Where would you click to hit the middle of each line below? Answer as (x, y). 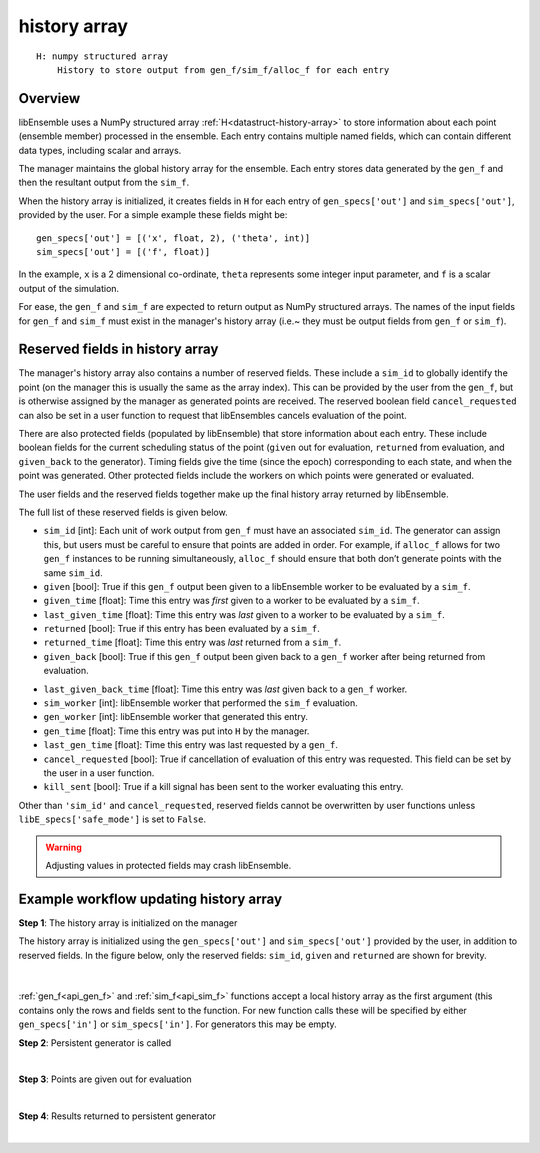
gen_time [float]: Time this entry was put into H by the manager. (176, 731)
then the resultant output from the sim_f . (104, 182)
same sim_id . (73, 572)
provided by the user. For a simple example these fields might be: (153, 215)
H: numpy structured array (102, 56)
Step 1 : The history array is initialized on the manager (128, 922)
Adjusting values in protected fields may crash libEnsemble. (168, 865)
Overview (49, 98)
